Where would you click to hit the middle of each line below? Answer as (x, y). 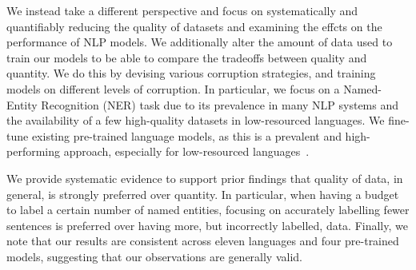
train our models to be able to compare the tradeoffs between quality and (187, 57)
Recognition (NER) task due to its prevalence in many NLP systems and (220, 104)
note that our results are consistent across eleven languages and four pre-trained (203, 241)
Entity (22, 104)
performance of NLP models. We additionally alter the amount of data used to (200, 42)
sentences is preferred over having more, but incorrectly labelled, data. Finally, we (207, 225)
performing (33, 151)
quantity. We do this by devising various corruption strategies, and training (191, 73)
